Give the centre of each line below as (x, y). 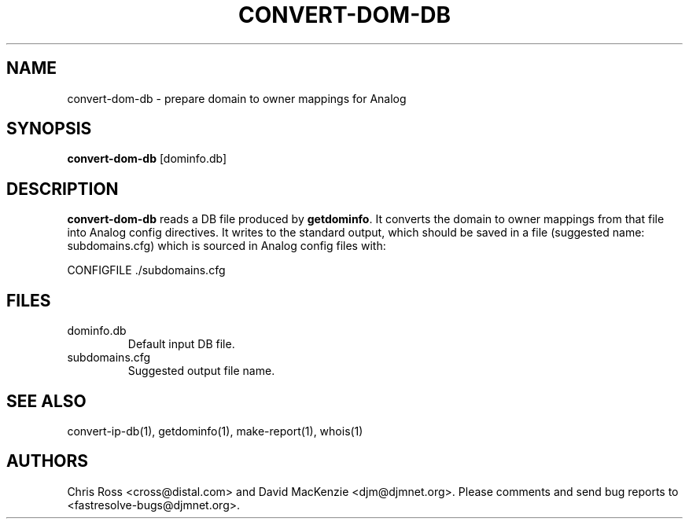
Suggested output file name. (201, 371)
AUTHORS (48, 461)
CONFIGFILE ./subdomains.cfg (146, 270)
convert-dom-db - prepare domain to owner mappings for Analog (237, 98)
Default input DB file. (181, 344)
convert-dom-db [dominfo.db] (147, 159)
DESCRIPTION (63, 189)
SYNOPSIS (49, 129)
